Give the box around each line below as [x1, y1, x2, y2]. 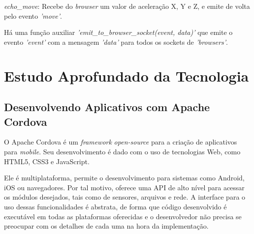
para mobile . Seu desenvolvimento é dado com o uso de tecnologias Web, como [4, 146, 241, 156]
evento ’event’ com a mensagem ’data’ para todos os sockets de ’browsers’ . [4, 36, 228, 47]
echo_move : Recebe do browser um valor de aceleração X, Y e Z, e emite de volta [4, 1, 250, 11]
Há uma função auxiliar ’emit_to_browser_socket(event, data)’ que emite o [4, 27, 233, 37]
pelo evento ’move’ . [4, 10, 62, 21]
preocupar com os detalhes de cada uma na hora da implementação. [4, 221, 209, 231]
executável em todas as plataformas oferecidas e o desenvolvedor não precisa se [4, 211, 242, 221]
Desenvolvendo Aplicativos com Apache [4, 99, 210, 115]
